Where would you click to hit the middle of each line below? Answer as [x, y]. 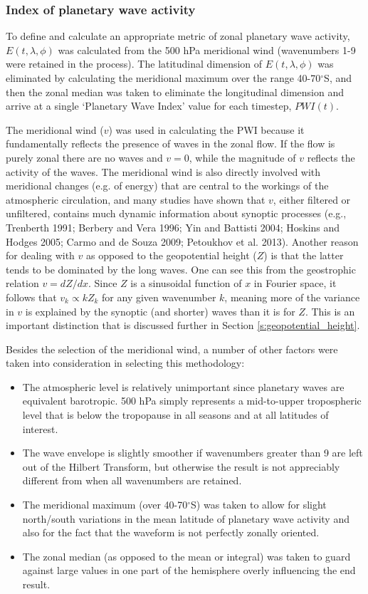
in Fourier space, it [295, 283]
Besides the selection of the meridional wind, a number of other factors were [172, 349]
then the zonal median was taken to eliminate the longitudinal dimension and [175, 92]
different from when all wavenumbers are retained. [132, 480]
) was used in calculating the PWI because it [206, 129]
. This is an [330, 311]
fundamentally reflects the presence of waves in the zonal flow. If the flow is [170, 144]
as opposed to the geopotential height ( [172, 255]
